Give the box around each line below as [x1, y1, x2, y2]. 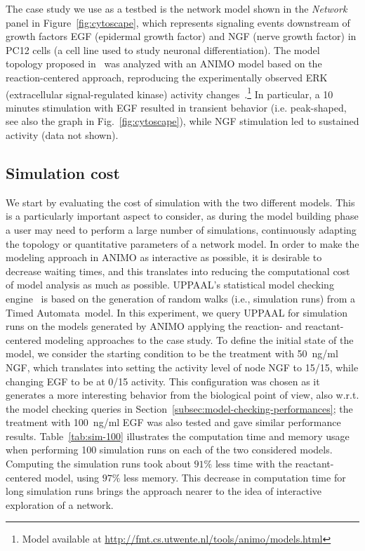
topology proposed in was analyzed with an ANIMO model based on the [6, 56, 322, 71]
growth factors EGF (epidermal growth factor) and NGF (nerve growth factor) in [6, 29, 357, 44]
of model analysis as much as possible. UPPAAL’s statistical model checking [6, 277, 334, 292]
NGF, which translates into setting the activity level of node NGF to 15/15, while [6, 359, 359, 374]
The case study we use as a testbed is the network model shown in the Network [6, 1, 347, 15]
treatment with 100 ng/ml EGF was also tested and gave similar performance [6, 415, 341, 430]
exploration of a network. [6, 497, 114, 512]
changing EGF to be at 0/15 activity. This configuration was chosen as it [6, 373, 320, 388]
